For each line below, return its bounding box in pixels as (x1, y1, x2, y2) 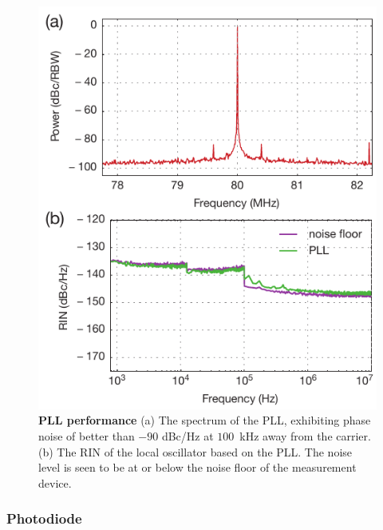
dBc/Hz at (161, 428, 214, 444)
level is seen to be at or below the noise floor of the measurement (38, 459, 357, 476)
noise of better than (38, 428, 135, 444)
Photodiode (6, 508, 82, 528)
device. (38, 474, 72, 491)
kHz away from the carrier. (239, 428, 371, 444)
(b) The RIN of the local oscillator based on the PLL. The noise (38, 443, 353, 460)
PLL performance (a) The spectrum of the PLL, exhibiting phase (38, 412, 371, 428)
